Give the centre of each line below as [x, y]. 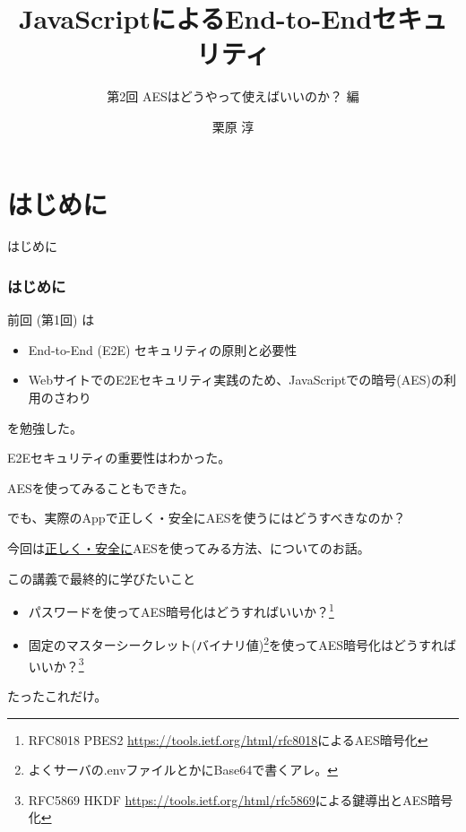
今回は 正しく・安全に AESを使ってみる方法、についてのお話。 [189, 548]
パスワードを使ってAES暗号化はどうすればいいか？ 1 [181, 610]
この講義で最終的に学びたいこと [101, 578]
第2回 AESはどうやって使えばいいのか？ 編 [233, 96]
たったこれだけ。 [57, 695]
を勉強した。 [45, 427]
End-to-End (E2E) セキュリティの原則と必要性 [163, 349]
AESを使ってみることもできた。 [101, 487]
